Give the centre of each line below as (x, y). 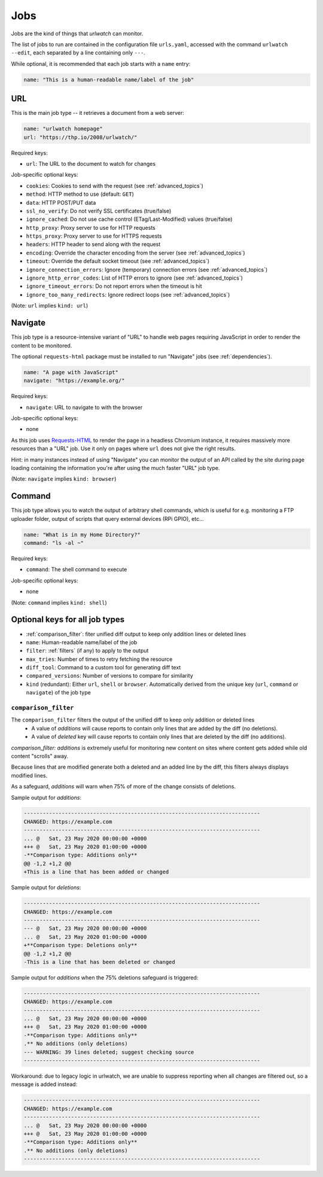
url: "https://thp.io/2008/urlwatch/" (80, 137)
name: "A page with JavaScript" (71, 372)
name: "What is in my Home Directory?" (82, 535)
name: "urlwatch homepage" (63, 129)
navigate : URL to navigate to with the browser (84, 407)
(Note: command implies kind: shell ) (59, 602)
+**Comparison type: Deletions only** (80, 945)
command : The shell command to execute (77, 569)
